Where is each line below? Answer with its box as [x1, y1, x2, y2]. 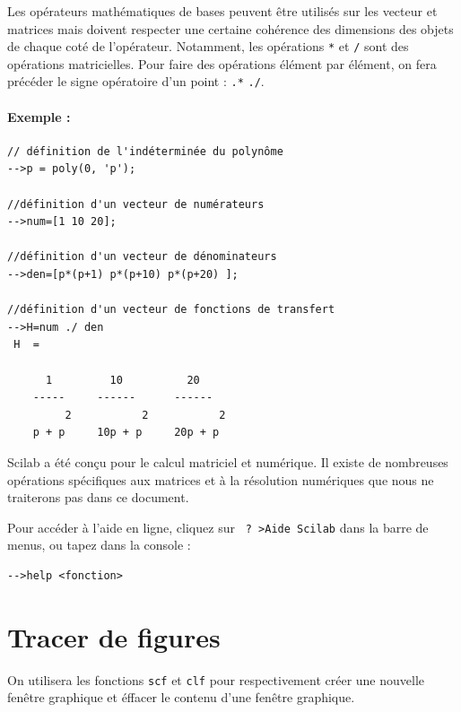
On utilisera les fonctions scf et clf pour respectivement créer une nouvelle [7, 670, 425, 689]
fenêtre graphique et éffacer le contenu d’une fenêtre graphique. [7, 688, 355, 707]
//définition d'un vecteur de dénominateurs [7, 250, 277, 264]
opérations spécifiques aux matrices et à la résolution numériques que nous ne [7, 470, 434, 489]
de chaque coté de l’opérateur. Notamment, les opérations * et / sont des [7, 37, 409, 56]
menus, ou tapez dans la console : [7, 535, 191, 554]
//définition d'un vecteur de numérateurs [7, 197, 265, 211]
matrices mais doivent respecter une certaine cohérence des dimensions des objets [7, 19, 454, 38]
